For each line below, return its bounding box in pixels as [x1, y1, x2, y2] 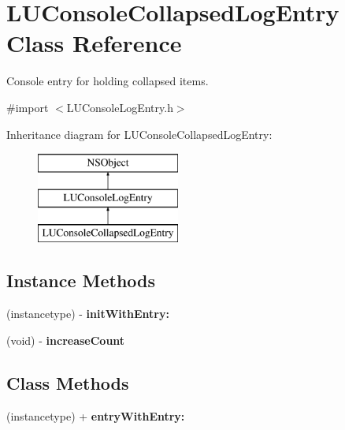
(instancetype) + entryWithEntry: [6, 407, 185, 424]
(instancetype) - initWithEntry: [6, 305, 169, 322]
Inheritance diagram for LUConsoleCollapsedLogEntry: [6, 125, 273, 142]
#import [6, 99, 49, 115]
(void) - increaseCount [6, 331, 125, 348]
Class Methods [6, 370, 129, 394]
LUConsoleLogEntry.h [66, 99, 173, 115]
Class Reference [6, 27, 182, 59]
